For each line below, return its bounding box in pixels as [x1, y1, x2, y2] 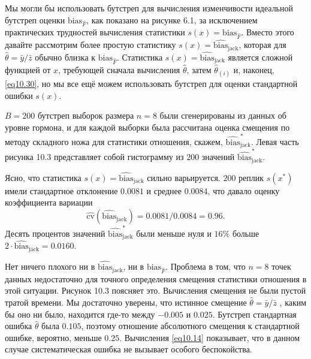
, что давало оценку [207, 184, 280, 197]
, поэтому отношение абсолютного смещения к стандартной [81, 319, 300, 332]
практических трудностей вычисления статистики [5, 26, 185, 38]
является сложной [228, 50, 293, 63]
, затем [186, 63, 212, 76]
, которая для [238, 38, 286, 51]
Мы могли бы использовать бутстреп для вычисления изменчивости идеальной [5, 2, 293, 14]
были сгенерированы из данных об [159, 109, 286, 122]
